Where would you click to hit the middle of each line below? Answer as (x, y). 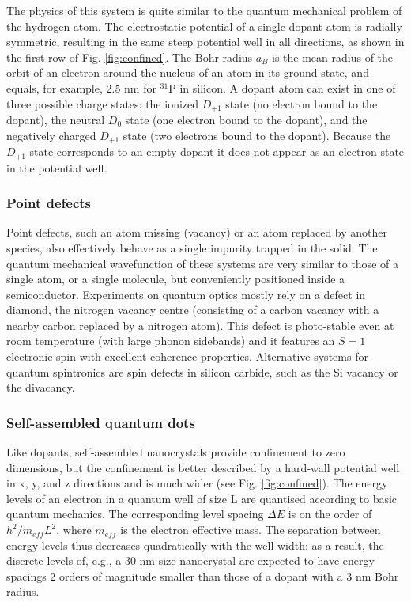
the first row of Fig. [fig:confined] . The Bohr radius (130, 57)
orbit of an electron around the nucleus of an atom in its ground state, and (188, 72)
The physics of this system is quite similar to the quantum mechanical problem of (204, 10)
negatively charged (51, 135)
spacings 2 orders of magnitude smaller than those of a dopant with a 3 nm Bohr (203, 575)
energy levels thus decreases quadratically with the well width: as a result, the (195, 545)
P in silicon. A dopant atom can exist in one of (282, 87)
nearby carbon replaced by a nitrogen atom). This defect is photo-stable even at (200, 325)
